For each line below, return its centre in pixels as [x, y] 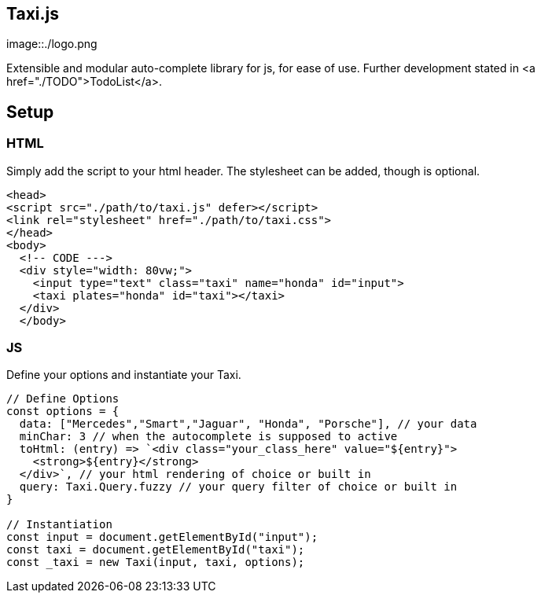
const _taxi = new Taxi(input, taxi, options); [156, 562]
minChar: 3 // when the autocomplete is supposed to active [208, 437]
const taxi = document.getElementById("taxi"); [156, 550]
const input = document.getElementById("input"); [162, 537]
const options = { [63, 412]
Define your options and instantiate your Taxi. [124, 375]
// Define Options [63, 399]
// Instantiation [59, 525]
